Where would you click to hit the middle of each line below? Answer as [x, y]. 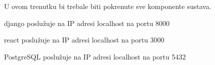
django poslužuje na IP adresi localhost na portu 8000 [87, 23]
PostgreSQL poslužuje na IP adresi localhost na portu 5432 [95, 56]
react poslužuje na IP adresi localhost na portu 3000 [84, 40]
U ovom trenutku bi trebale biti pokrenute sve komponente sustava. [108, 6]
